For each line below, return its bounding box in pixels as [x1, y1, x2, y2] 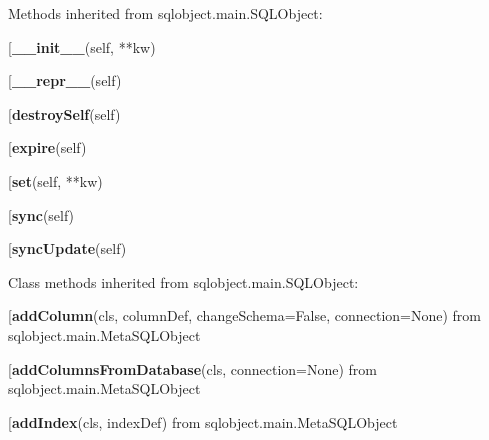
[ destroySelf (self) [8, 103, 121, 124]
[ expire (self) [8, 137, 87, 158]
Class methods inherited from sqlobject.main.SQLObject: [8, 271, 359, 292]
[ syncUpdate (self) [8, 238, 127, 259]
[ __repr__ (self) [8, 70, 122, 91]
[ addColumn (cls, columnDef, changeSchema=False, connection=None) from [8, 305, 481, 326]
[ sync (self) [8, 204, 75, 225]
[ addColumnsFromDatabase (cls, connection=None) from [8, 358, 377, 379]
